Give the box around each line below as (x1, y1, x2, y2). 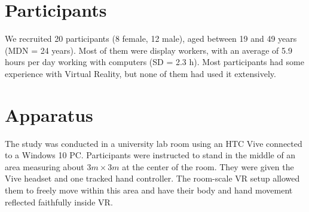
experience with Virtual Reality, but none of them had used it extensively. (5, 67, 276, 79)
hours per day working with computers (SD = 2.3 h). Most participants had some (5, 56, 304, 68)
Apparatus (5, 102, 93, 127)
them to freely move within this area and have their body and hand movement (5, 184, 293, 196)
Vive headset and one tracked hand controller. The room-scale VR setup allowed (5, 172, 300, 185)
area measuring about (5, 160, 84, 173)
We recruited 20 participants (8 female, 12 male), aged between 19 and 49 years (5, 32, 297, 45)
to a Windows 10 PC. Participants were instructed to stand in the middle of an (5, 149, 296, 161)
